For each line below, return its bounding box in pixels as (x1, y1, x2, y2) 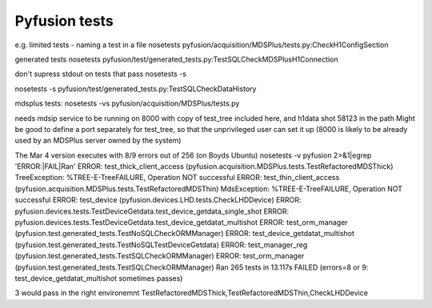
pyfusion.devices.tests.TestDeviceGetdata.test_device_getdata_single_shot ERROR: (14, 206, 290, 216)
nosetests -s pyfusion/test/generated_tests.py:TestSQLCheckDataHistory (14, 84, 257, 94)
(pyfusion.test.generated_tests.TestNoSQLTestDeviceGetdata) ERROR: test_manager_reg (14, 240, 308, 250)
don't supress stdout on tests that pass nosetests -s (14, 69, 187, 79)
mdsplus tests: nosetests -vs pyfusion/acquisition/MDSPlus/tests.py (14, 98, 240, 108)
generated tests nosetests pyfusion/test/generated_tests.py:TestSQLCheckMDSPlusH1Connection (14, 54, 339, 64)
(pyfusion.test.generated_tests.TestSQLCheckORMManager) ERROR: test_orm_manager (14, 251, 305, 261)
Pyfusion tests (14, 12, 114, 30)
